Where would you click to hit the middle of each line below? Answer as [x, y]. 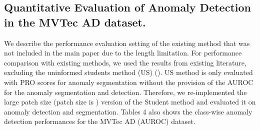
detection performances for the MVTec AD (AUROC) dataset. [100, 121]
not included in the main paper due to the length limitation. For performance [123, 53]
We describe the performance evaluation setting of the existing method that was [127, 43]
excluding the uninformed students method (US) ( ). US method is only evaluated [128, 72]
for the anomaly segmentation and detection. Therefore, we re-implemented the [125, 92]
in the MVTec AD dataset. [75, 22]
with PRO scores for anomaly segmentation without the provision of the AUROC [129, 82]
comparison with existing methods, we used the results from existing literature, [125, 62]
